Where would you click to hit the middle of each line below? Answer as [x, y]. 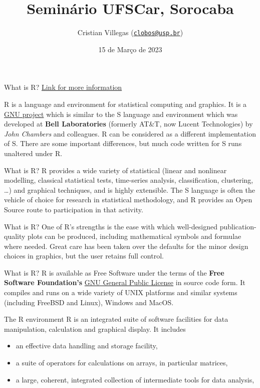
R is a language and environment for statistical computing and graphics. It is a [125, 104]
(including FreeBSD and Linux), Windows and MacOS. [89, 302]
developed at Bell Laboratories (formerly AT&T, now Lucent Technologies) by [128, 124]
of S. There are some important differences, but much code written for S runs [123, 143]
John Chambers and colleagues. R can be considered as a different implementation [130, 133]
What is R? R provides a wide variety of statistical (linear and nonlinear [115, 170]
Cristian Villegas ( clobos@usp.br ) [130, 32]
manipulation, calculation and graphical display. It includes [95, 329]
